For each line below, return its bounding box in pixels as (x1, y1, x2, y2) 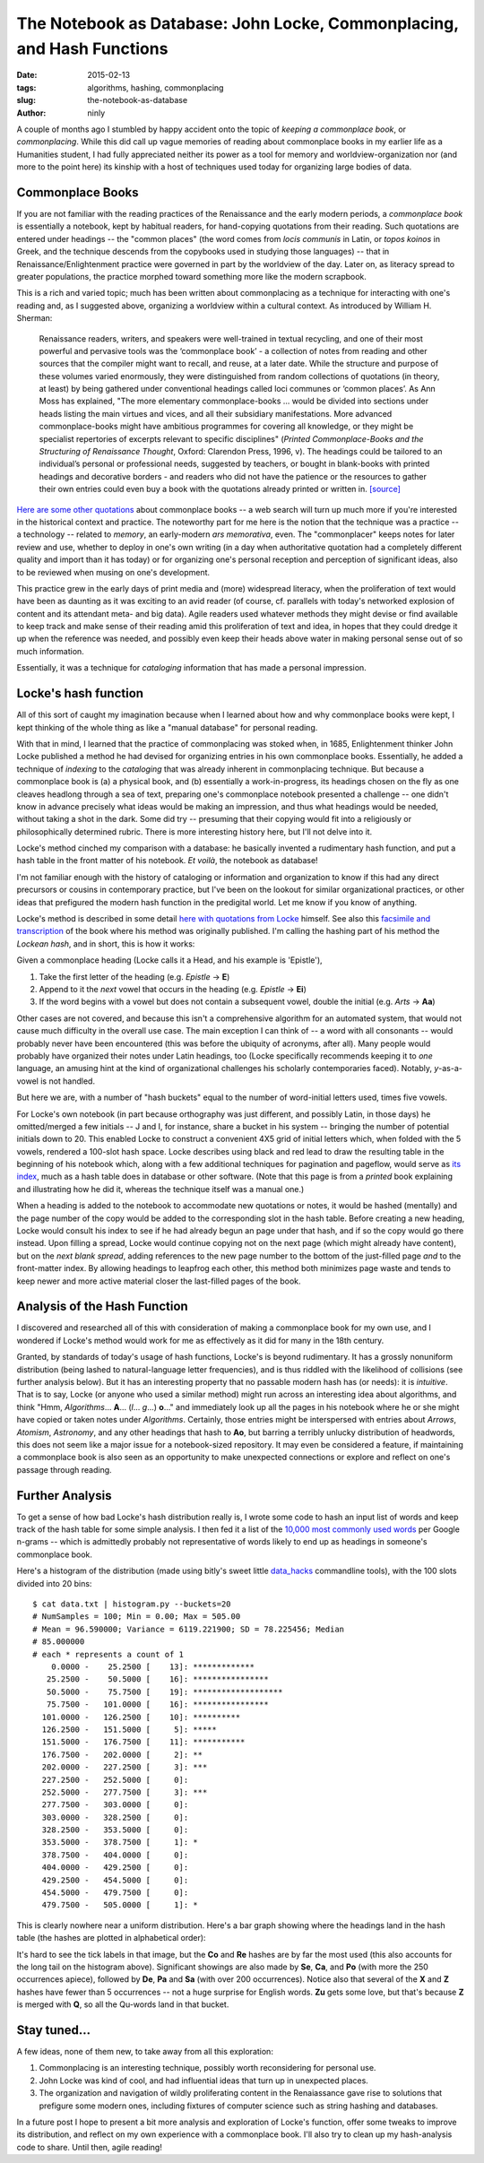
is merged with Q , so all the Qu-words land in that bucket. (16, 1999, 229, 2010)
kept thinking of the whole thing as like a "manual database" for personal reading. (16, 722, 318, 732)
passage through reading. (16, 1464, 112, 1475)
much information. (16, 645, 84, 656)
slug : (16, 95, 36, 106)
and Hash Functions (16, 39, 169, 58)
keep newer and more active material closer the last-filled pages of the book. (16, 1276, 301, 1286)
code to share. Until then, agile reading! (16, 2141, 163, 2152)
